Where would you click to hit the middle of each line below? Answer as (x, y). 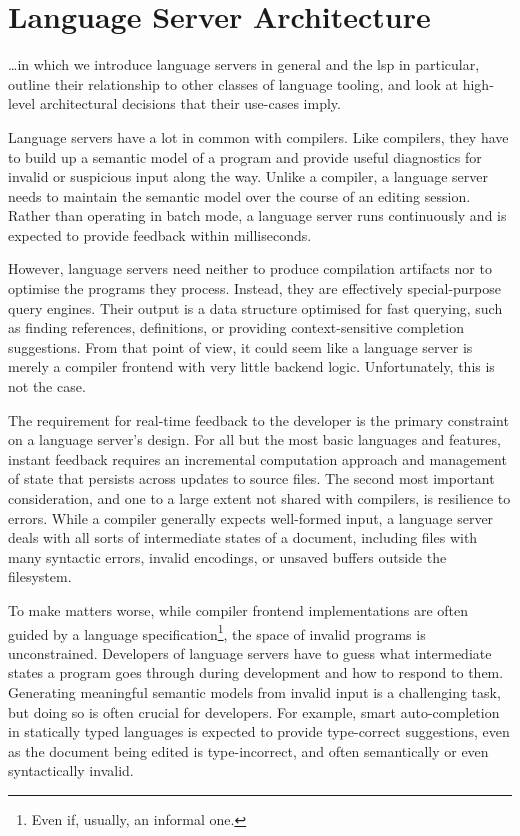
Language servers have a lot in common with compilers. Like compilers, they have (258, 136)
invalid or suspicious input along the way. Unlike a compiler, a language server (248, 176)
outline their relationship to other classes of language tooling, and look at (233, 83)
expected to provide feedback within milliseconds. (160, 234)
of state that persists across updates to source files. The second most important (251, 478)
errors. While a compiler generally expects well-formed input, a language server (251, 517)
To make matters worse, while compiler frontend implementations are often (238, 609)
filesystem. (40, 576)
